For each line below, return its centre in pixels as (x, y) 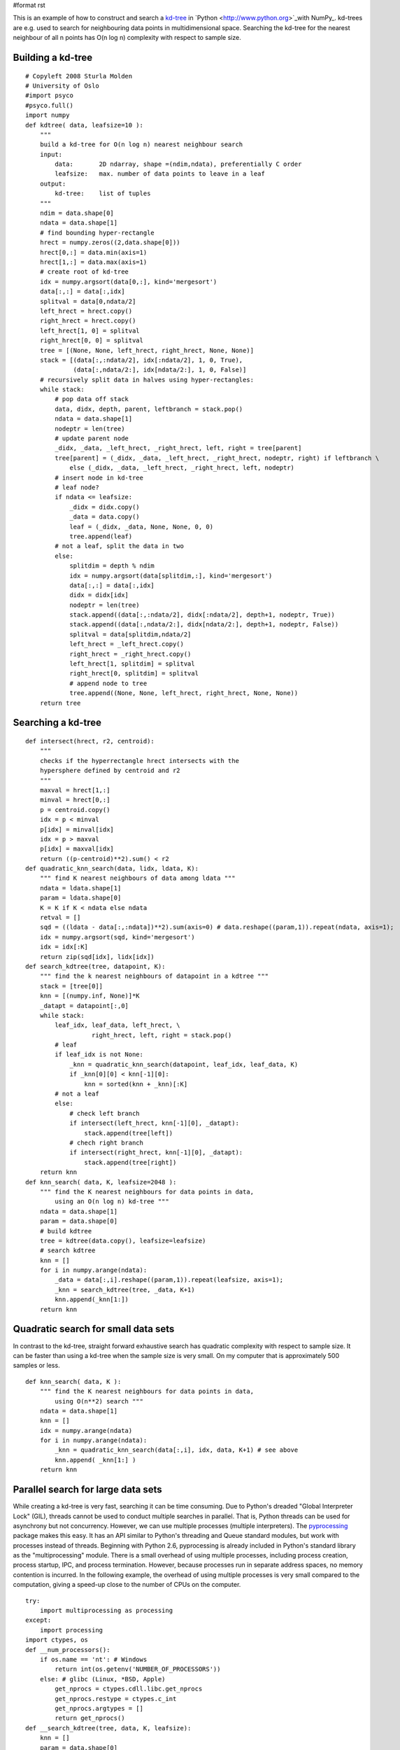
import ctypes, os (57, 1640)
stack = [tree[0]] (71, 986)
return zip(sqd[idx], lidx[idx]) (97, 957)
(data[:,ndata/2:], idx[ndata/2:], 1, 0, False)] (160, 370)
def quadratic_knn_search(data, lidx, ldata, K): (112, 869)
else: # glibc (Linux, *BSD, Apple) (102, 1679)
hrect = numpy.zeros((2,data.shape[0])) (110, 243)
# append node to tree (108, 683)
